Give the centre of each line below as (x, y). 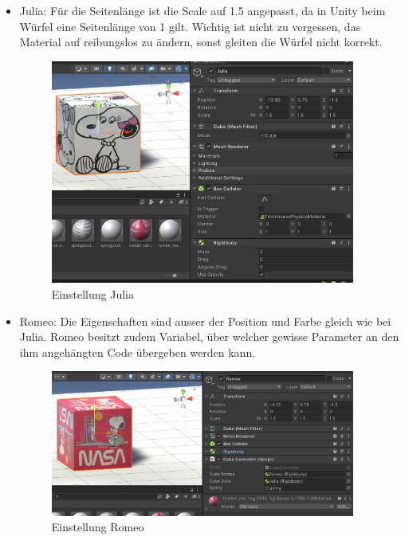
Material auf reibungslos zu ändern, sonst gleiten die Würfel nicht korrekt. (201, 42)
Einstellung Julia (92, 294)
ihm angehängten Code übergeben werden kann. (138, 352)
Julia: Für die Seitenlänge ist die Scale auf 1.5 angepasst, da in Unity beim (202, 10)
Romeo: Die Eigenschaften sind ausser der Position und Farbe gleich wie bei (205, 321)
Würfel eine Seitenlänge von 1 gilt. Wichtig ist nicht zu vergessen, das (190, 26)
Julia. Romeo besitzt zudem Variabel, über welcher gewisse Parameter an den (209, 337)
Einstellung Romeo (98, 527)
